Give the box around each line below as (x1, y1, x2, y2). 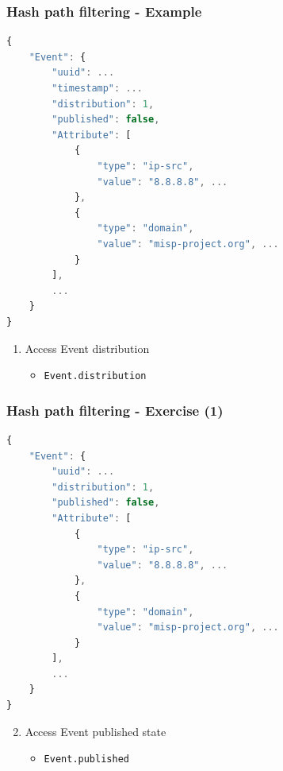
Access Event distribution (25, 339, 150, 356)
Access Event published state (25, 723, 166, 739)
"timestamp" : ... (52, 83, 143, 94)
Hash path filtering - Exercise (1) (6, 400, 224, 420)
